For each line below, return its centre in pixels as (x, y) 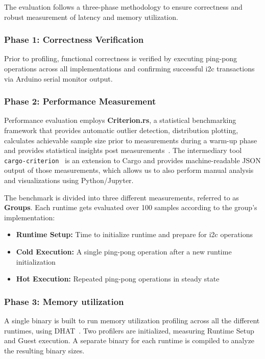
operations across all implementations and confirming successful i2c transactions (129, 68)
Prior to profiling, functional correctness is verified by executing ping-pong (121, 58)
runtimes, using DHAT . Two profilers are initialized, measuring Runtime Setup (129, 330)
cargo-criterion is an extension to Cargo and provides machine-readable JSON (132, 160)
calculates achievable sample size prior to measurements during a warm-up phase (131, 140)
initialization (36, 261)
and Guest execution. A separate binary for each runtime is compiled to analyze (129, 340)
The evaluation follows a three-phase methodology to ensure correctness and (123, 7)
